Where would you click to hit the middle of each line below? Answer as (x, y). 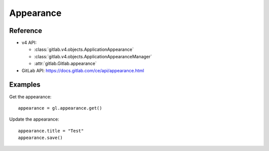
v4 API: (29, 43)
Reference (26, 31)
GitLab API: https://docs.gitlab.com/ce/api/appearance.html (83, 70)
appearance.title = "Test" (51, 131)
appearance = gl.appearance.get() (60, 108)
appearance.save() (41, 138)
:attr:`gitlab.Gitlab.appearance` (66, 64)
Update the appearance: (34, 119)
